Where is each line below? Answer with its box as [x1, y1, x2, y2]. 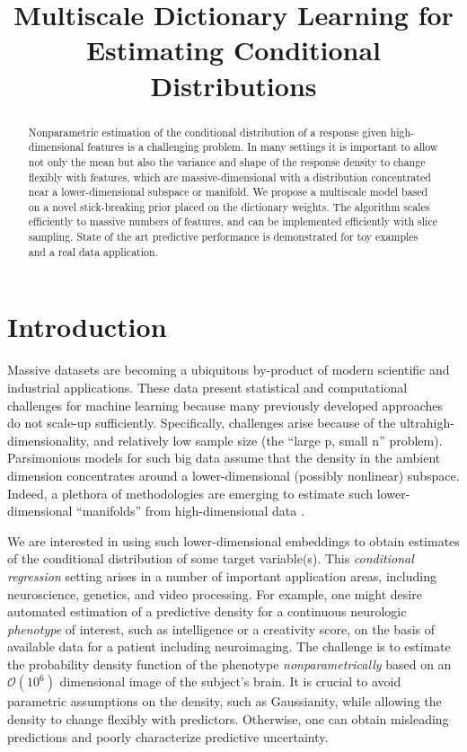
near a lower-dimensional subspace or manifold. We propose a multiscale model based [28, 184, 428, 199]
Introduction [7, 308, 167, 345]
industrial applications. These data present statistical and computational [7, 377, 408, 396]
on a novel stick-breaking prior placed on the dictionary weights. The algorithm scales [28, 199, 430, 214]
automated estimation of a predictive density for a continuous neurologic [7, 602, 407, 621]
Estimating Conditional [85, 31, 382, 68]
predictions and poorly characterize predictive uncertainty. [7, 727, 329, 746]
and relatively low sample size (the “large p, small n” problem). [93, 430, 443, 449]
